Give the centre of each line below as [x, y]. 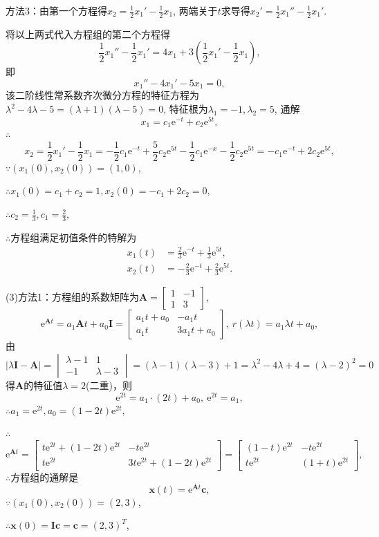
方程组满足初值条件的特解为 [74, 237]
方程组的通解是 [45, 477]
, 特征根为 [186, 109]
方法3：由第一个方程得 [56, 10]
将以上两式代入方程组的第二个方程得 [88, 34]
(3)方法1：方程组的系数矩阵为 [72, 297]
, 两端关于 [195, 10]
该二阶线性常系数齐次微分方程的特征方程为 [102, 95]
